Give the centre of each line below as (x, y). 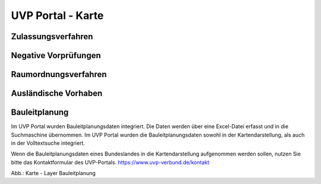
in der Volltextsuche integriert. (48, 143)
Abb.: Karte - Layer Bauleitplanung (53, 173)
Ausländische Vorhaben (57, 93)
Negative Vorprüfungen (56, 55)
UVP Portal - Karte (57, 15)
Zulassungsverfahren (52, 37)
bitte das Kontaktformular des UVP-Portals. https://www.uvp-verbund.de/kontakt (110, 162)
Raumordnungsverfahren (59, 74)
